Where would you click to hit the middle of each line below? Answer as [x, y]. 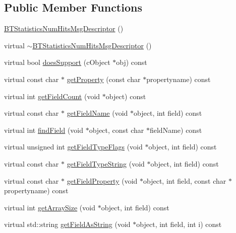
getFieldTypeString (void [106, 163]
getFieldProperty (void [102, 180]
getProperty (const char [104, 79]
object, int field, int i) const [179, 224]
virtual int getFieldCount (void [52, 96]
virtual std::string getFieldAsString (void [67, 224]
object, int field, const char [185, 180]
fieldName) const [176, 130]
